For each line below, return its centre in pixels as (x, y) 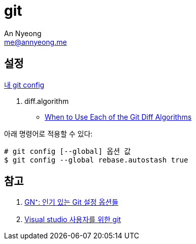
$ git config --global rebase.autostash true (96, 160)
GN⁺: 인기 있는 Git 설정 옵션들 (72, 202)
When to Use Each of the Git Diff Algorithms (118, 117)
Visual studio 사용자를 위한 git (73, 220)
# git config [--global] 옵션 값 (68, 151)
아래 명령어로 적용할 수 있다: (48, 133)
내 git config (24, 85)
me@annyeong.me (36, 42)
